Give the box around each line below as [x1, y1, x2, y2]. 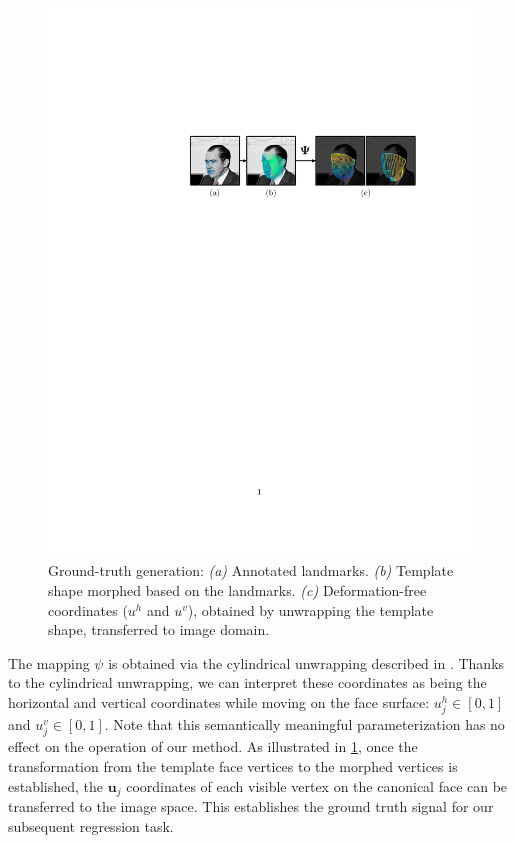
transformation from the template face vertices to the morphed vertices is [8, 755, 458, 776]
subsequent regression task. [8, 815, 174, 836]
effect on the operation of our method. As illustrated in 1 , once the [8, 736, 418, 757]
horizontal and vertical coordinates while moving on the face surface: [8, 692, 430, 713]
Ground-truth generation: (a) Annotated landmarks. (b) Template [48, 560, 454, 581]
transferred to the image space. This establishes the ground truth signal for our [8, 796, 494, 816]
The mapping [8, 652, 90, 673]
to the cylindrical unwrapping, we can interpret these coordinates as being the [8, 672, 487, 693]
